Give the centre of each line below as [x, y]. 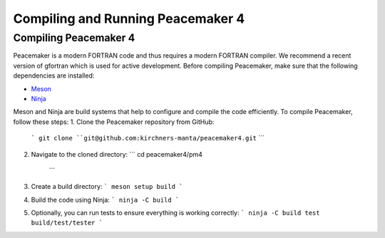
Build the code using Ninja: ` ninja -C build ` [105, 200]
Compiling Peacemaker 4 [74, 38]
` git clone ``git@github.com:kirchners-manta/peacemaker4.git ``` [148, 138]
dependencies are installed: [54, 76]
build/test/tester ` [67, 223]
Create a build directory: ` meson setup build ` [107, 187]
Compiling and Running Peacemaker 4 [129, 19]
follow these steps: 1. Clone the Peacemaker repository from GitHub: [114, 122]
